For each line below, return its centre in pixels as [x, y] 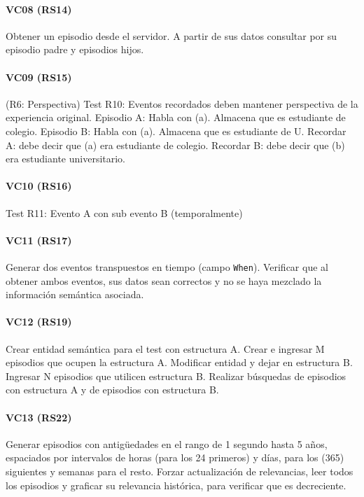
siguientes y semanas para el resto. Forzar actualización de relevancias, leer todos [180, 471]
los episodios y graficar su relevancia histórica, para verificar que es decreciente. [176, 485]
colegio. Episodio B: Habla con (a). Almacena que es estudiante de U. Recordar [176, 131]
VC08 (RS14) [39, 9]
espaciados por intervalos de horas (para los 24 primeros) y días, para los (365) [175, 457]
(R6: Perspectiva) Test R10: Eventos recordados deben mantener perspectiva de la [182, 103]
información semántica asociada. [75, 294]
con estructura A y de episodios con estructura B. [112, 390]
